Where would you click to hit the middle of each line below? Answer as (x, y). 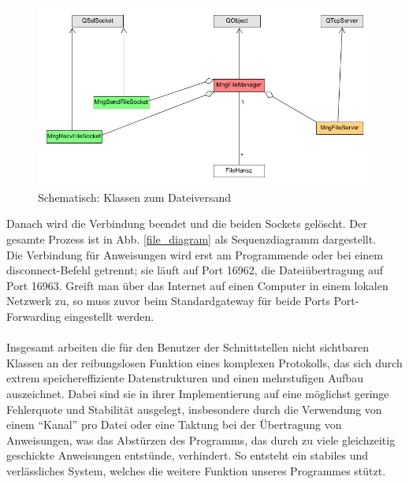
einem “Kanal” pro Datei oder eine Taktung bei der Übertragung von (174, 424)
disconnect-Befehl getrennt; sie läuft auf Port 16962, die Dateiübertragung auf (195, 270)
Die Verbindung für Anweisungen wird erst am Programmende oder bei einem (195, 254)
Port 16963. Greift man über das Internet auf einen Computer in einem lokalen (197, 285)
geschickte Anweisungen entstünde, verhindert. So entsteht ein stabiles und (188, 455)
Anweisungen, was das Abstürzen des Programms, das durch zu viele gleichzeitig (201, 439)
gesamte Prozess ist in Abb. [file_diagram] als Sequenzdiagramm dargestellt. (191, 239)
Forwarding (34, 316)
